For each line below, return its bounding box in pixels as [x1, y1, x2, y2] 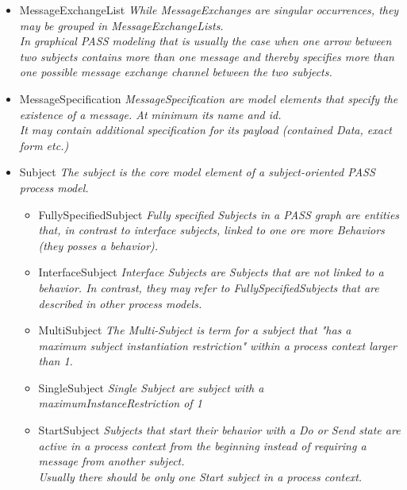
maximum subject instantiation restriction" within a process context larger [38, 337, 397, 353]
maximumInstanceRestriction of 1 [38, 395, 202, 411]
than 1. [38, 353, 73, 369]
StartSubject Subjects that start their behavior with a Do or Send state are [38, 422, 401, 438]
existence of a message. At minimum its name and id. [19, 106, 282, 122]
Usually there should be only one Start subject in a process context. [38, 468, 363, 484]
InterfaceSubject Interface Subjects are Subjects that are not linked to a [38, 264, 384, 280]
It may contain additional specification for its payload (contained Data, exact [19, 122, 392, 138]
